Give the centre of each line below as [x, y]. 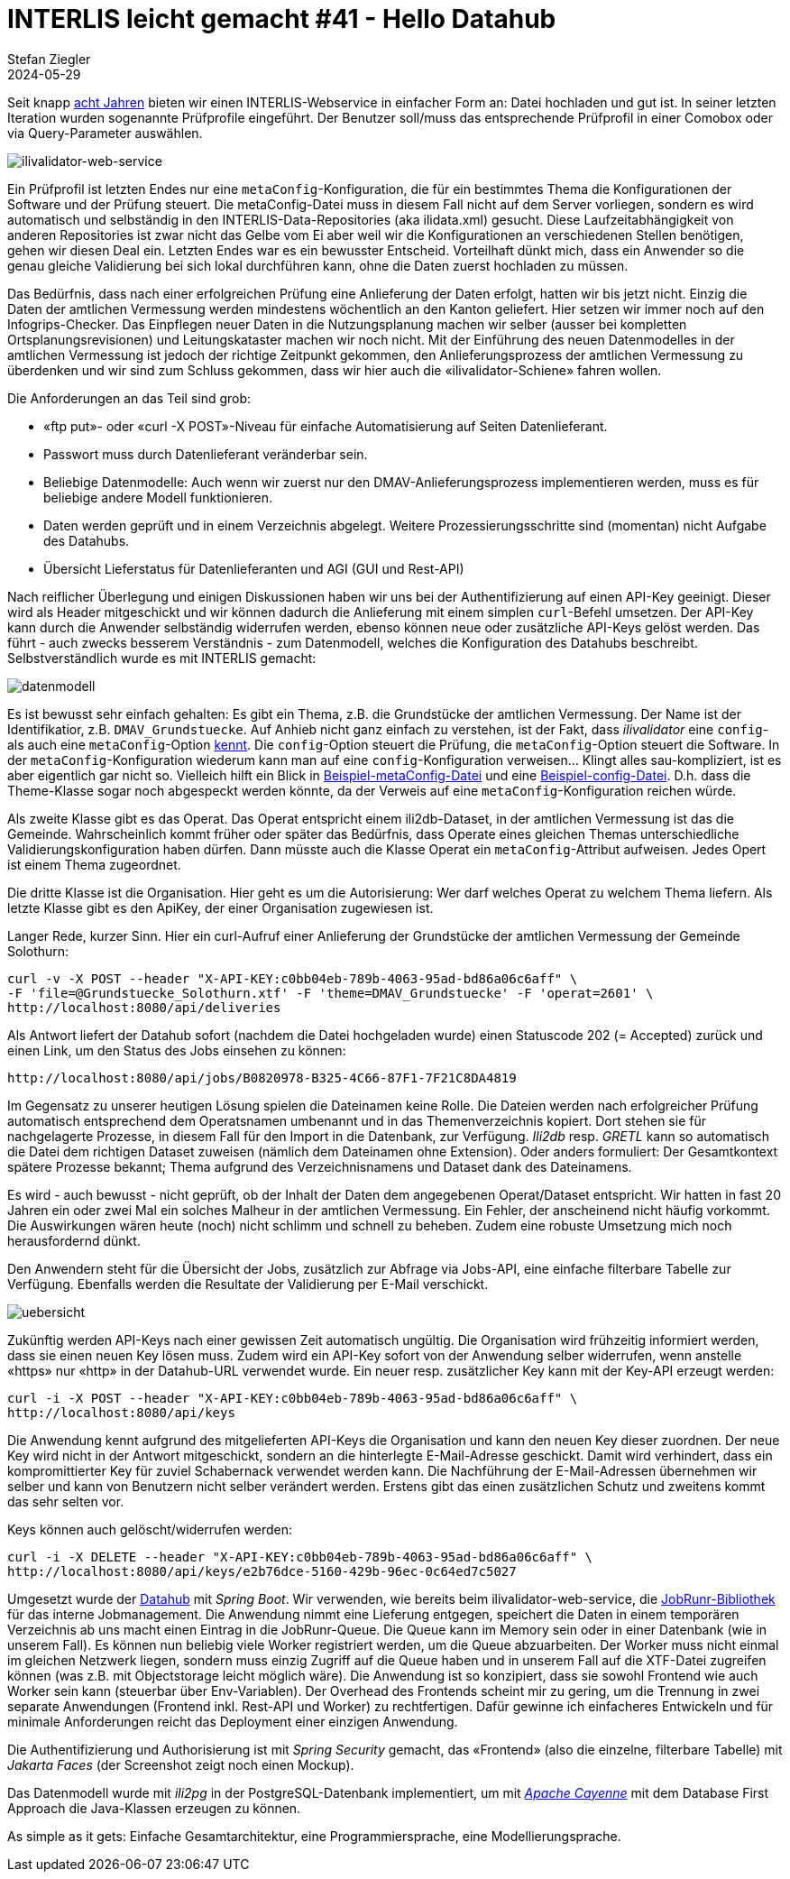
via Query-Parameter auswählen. [105, 133]
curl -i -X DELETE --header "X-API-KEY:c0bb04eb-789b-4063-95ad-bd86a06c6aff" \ [300, 1557]
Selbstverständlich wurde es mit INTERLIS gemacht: [162, 658]
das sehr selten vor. [66, 1501]
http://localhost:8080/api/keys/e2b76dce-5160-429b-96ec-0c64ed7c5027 [262, 1571]
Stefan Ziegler [49, 59]
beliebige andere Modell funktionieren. [158, 497]
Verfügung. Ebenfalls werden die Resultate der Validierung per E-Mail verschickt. [248, 1284]
